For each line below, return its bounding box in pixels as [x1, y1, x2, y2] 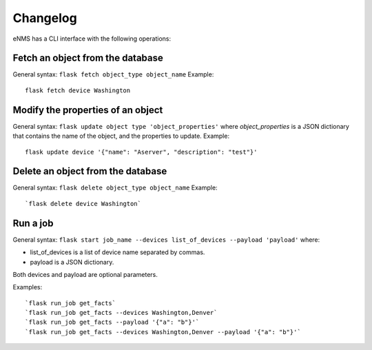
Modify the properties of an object [12, 104, 163, 116]
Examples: [12, 283, 43, 291]
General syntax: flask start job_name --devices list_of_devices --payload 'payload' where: [12, 235, 320, 244]
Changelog [12, 10, 77, 25]
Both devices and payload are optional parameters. [12, 270, 158, 278]
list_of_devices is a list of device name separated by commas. [30, 248, 205, 256]
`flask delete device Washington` [25, 200, 141, 207]
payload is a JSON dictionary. [30, 258, 114, 266]
